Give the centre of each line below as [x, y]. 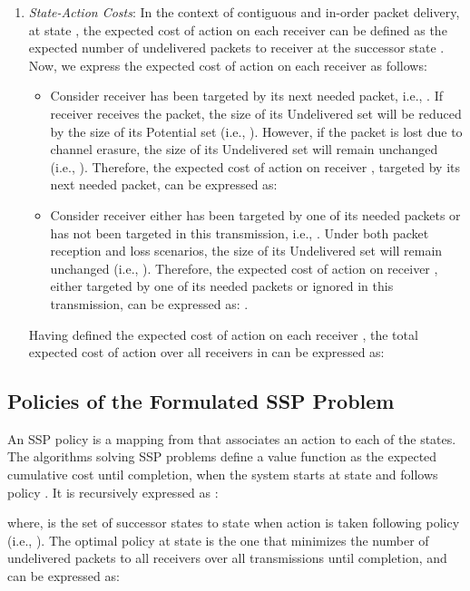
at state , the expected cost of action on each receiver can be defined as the [238, 29]
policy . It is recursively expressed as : [113, 492]
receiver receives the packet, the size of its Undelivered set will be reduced [256, 113]
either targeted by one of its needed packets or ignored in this [222, 286]
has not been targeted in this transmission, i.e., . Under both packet [240, 233]
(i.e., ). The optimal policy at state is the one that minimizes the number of [218, 540]
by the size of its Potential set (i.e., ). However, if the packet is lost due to [256, 131]
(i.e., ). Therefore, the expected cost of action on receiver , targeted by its [255, 166]
